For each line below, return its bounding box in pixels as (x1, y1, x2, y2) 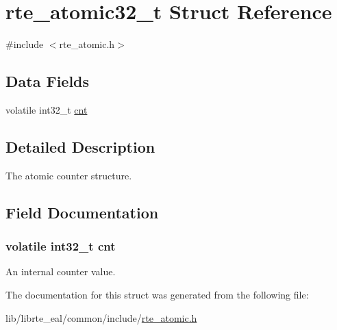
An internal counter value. (5, 264, 116, 279)
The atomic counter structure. (5, 168, 132, 182)
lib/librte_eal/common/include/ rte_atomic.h (5, 310, 197, 325)
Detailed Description (5, 136, 155, 157)
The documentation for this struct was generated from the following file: (5, 287, 309, 301)
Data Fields (5, 71, 90, 92)
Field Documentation (5, 201, 159, 223)
